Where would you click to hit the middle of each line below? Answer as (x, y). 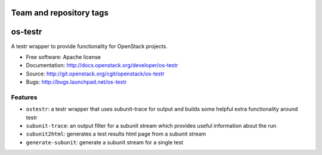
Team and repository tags (60, 13)
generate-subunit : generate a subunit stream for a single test (105, 142)
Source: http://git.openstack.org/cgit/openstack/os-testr (95, 74)
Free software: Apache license (64, 57)
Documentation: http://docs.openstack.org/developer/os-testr (102, 65)
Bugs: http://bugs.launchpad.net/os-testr (76, 82)
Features (24, 97)
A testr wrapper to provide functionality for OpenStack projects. (89, 46)
